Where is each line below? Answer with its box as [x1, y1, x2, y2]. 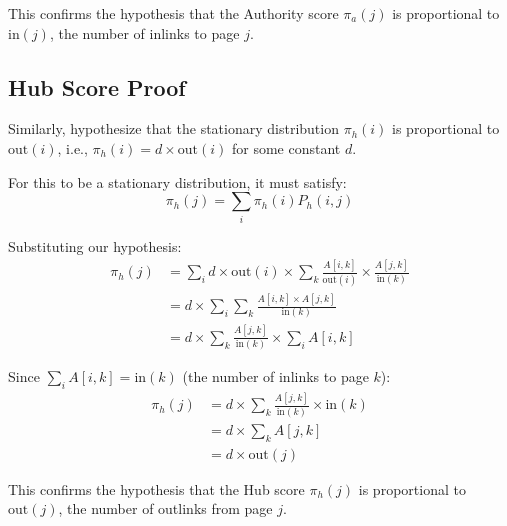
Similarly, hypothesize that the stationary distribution [8, 118, 339, 139]
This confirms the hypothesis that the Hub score [8, 478, 305, 499]
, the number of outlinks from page [58, 498, 273, 519]
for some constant [231, 137, 341, 158]
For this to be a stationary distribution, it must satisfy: [8, 171, 347, 192]
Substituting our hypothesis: [8, 235, 182, 256]
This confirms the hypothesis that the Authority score [8, 3, 339, 23]
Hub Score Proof [8, 71, 186, 102]
